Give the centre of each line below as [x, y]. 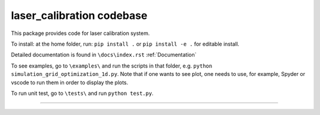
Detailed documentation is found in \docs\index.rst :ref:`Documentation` [104, 55]
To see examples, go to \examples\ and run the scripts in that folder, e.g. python [112, 66]
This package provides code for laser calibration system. [80, 33]
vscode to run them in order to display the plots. [70, 82]
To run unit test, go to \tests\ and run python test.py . [82, 93]
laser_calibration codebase [79, 15]
